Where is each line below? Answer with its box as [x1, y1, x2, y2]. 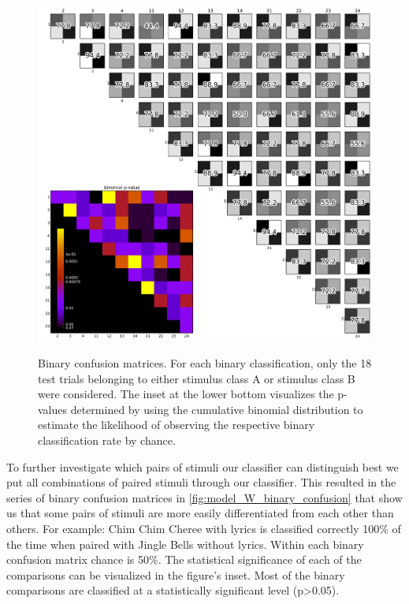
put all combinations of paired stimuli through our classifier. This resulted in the [6, 474, 396, 490]
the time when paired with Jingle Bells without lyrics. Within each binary [6, 535, 364, 552]
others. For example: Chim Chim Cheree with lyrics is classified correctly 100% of [6, 520, 401, 536]
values [38, 401, 68, 417]
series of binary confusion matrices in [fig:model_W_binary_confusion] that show [6, 489, 403, 505]
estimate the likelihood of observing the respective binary [38, 416, 315, 433]
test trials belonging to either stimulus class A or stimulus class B [38, 370, 355, 386]
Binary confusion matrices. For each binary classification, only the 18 [38, 355, 372, 371]
